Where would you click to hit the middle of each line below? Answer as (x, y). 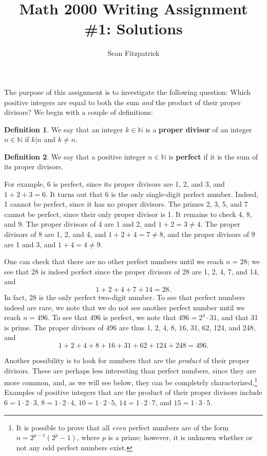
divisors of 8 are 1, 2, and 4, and (55, 234)
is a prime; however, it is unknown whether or (180, 437)
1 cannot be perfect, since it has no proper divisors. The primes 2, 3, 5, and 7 (126, 204)
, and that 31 (237, 317)
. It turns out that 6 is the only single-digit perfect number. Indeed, (152, 194)
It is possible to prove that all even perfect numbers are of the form (122, 427)
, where (88, 437)
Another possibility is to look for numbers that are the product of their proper (127, 360)
